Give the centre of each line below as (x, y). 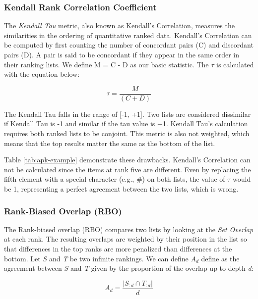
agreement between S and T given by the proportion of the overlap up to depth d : (129, 268)
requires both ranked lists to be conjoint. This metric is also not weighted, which (127, 133)
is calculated (235, 64)
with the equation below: (42, 74)
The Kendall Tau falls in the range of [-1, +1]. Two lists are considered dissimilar (128, 114)
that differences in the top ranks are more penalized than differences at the (118, 249)
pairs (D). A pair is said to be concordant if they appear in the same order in (122, 54)
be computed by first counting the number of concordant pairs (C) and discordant (129, 45)
